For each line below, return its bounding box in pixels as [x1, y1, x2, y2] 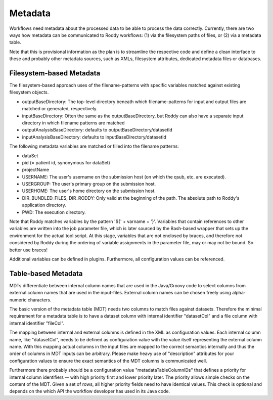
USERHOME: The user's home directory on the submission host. [22, 188, 156, 194]
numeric [9, 296, 27, 303]
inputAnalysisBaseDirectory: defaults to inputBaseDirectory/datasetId [22, 134, 167, 140]
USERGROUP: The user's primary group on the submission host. [22, 181, 156, 187]
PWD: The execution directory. [22, 209, 86, 215]
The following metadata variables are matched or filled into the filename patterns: [9, 143, 179, 149]
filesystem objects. [9, 89, 49, 96]
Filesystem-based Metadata [9, 69, 101, 77]
